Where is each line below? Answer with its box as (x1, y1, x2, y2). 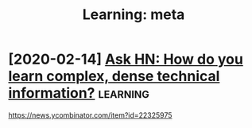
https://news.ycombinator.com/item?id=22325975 (8, 110, 173, 120)
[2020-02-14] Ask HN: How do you (8, 50, 244, 68)
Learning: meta (82, 6, 185, 24)
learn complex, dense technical (8, 68, 220, 85)
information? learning (8, 84, 149, 103)
